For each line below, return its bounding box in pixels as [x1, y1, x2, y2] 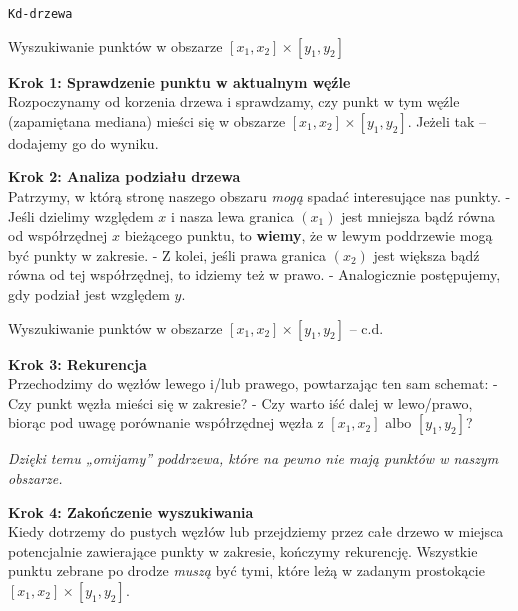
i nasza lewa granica [171, 205, 294, 226]
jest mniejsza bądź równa [341, 205, 495, 226]
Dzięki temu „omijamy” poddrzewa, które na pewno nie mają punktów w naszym [8, 448, 499, 469]
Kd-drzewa [8, 7, 73, 21]
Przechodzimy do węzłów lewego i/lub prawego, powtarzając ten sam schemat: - [8, 373, 498, 394]
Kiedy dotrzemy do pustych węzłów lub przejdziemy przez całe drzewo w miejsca [8, 521, 504, 542]
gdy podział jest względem [8, 284, 170, 304]
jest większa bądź [373, 244, 480, 265]
